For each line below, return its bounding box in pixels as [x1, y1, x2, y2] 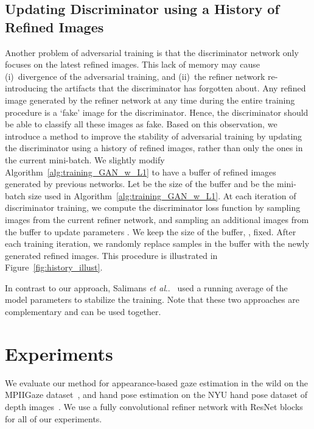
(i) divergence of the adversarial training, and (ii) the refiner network [5, 69, 265, 82]
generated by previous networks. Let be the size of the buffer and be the [5, 177, 274, 190]
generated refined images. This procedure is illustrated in [5, 249, 218, 261]
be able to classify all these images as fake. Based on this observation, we [5, 118, 277, 130]
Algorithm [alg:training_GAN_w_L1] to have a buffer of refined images [5, 165, 276, 178]
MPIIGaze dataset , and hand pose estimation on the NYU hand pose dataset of [5, 388, 307, 401]
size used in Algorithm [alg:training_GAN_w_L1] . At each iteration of [28, 189, 296, 202]
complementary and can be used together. [5, 305, 161, 318]
